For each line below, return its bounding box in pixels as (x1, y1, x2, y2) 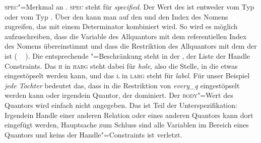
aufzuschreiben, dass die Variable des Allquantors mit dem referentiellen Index (5, 31, 247, 41)
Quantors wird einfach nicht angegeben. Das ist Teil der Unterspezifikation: (5, 99, 237, 110)
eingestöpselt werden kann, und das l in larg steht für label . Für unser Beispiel (5, 70, 250, 81)
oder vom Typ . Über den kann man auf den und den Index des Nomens (5, 11, 228, 22)
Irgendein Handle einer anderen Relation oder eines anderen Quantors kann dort (5, 109, 253, 120)
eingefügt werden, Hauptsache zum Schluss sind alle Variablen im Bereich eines (5, 119, 249, 130)
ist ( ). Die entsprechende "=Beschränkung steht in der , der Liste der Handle (5, 50, 250, 61)
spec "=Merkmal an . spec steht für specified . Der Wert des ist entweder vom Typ (5, 2, 254, 12)
